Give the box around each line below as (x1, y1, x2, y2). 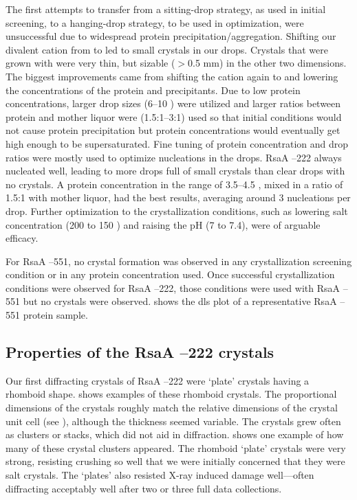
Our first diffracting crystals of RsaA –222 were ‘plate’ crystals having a (6, 373, 310, 387)
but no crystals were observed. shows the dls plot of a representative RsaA (23, 294, 337, 308)
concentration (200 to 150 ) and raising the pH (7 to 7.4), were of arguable (6, 217, 321, 231)
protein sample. (23, 308, 88, 322)
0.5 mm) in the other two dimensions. (188, 56, 347, 70)
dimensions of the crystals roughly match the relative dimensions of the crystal (6, 400, 338, 415)
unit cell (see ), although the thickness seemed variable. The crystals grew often (6, 413, 341, 428)
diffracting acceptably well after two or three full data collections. (6, 481, 282, 495)
